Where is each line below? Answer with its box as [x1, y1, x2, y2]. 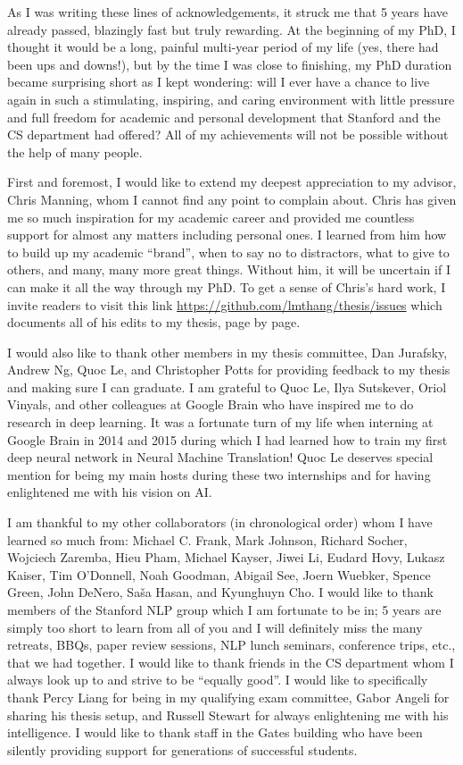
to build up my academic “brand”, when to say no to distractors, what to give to [7, 242, 450, 261]
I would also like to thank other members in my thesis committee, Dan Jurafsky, [7, 342, 448, 361]
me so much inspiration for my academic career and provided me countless [7, 207, 415, 226]
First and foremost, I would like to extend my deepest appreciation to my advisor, [7, 172, 457, 191]
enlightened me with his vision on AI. [7, 483, 212, 501]
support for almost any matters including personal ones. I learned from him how [7, 225, 447, 244]
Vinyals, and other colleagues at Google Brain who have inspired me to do [7, 395, 414, 414]
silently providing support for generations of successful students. [7, 740, 358, 759]
